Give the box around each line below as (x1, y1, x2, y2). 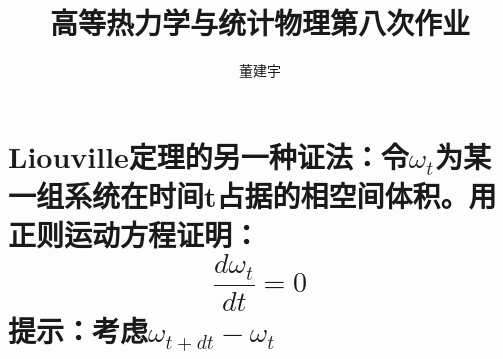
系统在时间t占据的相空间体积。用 (64, 174, 497, 215)
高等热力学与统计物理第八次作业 (49, 2, 470, 43)
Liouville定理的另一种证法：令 (8, 135, 409, 176)
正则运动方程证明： (8, 214, 261, 255)
